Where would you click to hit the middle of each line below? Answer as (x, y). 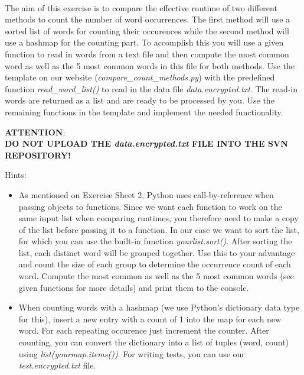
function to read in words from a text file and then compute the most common (147, 54)
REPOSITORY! (38, 155)
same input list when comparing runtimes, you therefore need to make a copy (158, 218)
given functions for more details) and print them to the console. (134, 287)
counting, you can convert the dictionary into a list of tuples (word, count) (154, 342)
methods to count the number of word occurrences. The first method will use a (148, 19)
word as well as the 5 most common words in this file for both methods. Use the (150, 65)
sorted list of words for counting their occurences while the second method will (147, 30)
